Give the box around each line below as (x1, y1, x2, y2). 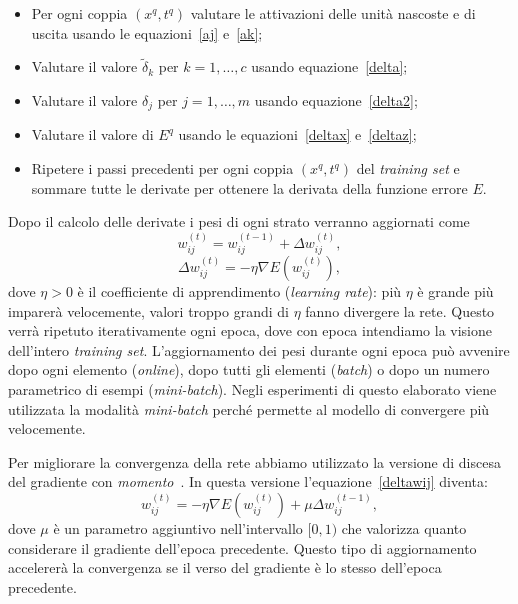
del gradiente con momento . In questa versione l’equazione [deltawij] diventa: (8, 471, 488, 492)
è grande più (417, 281, 494, 302)
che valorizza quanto (341, 518, 467, 538)
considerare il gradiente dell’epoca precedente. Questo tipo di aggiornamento (8, 537, 477, 558)
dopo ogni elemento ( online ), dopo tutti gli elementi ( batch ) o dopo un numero (8, 359, 490, 380)
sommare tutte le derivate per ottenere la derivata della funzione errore (31, 177, 468, 198)
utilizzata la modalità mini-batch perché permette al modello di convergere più (8, 398, 490, 419)
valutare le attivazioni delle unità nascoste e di (190, 3, 476, 23)
